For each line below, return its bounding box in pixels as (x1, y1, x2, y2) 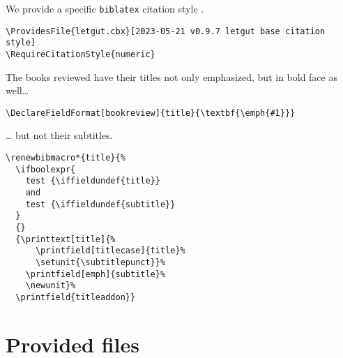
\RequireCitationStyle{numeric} (6, 49, 155, 59)
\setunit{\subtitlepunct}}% (35, 257, 166, 267)
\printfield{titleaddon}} (15, 292, 136, 302)
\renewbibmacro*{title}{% (6, 153, 125, 163)
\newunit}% (25, 281, 76, 291)
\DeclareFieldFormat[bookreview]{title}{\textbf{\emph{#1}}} (6, 107, 296, 118)
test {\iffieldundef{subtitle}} (25, 199, 176, 209)
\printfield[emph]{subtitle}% (25, 269, 166, 279)
